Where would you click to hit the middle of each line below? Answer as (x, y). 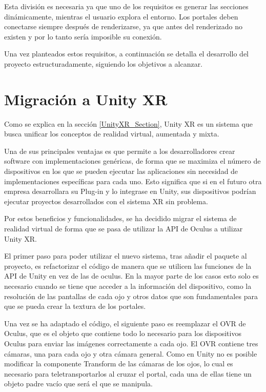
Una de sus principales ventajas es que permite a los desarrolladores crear (120, 151)
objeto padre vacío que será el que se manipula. (78, 384)
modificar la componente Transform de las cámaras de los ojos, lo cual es (119, 364)
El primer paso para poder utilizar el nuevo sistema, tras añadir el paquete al (126, 256)
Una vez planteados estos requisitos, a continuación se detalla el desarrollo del (127, 54)
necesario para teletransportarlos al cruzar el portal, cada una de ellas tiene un (128, 373)
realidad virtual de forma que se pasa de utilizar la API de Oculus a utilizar (124, 229)
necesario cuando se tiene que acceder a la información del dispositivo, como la (128, 286)
